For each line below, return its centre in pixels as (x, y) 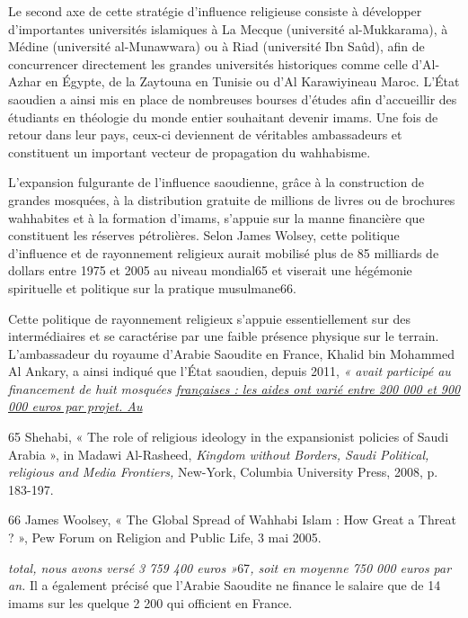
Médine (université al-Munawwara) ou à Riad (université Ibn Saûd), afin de (216, 46)
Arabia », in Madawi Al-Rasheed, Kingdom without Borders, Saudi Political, (219, 454)
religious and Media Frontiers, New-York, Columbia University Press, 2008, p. (223, 472)
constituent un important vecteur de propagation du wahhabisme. (190, 152)
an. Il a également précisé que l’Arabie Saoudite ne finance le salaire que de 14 (225, 585)
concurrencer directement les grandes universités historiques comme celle (208, 63)
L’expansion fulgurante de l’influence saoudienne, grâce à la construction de (216, 182)
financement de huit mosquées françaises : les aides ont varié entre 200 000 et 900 (234, 388)
